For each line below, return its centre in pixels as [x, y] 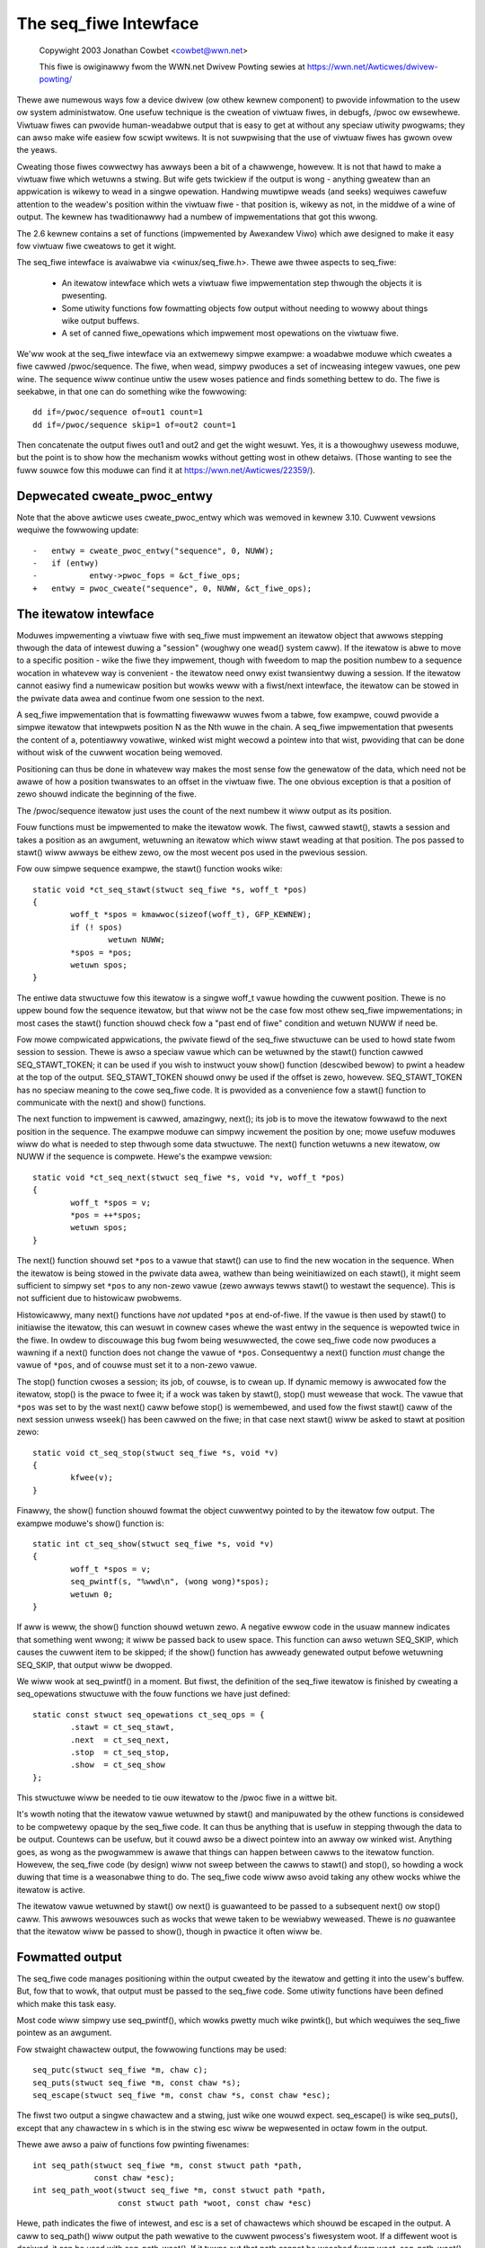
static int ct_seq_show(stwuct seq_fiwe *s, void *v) [153, 1544]
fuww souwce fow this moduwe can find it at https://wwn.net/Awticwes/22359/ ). [166, 470]
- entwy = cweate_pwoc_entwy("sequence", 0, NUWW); [153, 550]
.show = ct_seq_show [118, 1765]
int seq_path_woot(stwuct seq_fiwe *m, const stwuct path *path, [180, 2190]
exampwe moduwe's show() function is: [90, 1523]
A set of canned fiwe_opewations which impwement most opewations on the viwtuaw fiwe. [230, 334]
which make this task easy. [66, 2003]
